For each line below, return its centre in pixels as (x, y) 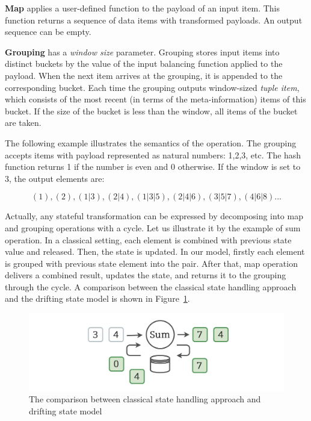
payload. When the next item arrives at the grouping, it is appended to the (144, 75)
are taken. (23, 123)
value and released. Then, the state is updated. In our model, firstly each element (155, 251)
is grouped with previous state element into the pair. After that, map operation (151, 263)
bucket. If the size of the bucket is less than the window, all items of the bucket (151, 111)
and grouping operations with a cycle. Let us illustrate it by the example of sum (153, 227)
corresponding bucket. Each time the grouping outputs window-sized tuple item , (152, 87)
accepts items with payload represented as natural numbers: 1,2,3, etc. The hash (153, 154)
